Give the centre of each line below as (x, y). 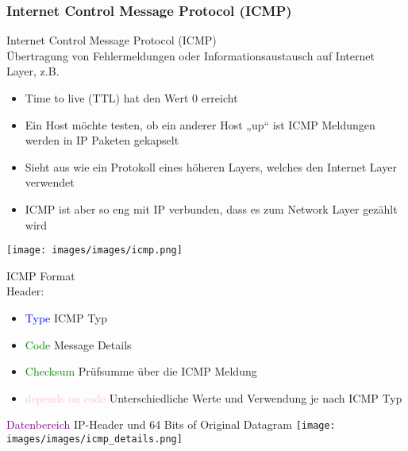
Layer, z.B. (33, 71)
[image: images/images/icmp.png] (94, 251)
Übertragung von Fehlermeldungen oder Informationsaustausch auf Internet (191, 55)
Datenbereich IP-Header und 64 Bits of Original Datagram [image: (171, 424)
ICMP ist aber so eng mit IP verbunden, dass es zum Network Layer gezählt (211, 208)
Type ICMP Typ (66, 318)
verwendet (50, 182)
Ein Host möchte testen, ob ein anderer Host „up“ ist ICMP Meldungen (200, 124)
